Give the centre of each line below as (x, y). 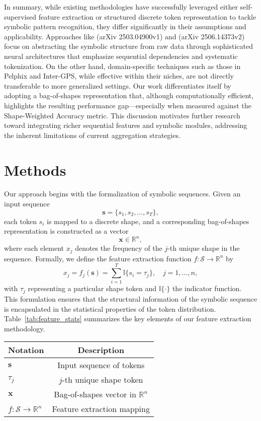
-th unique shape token (103, 380)
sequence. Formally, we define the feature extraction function (98, 258)
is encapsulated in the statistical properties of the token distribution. (110, 308)
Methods (35, 169)
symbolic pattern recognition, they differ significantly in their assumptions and (125, 26)
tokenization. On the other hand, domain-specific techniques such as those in (122, 66)
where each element (34, 248)
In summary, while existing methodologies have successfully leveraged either (121, 7)
